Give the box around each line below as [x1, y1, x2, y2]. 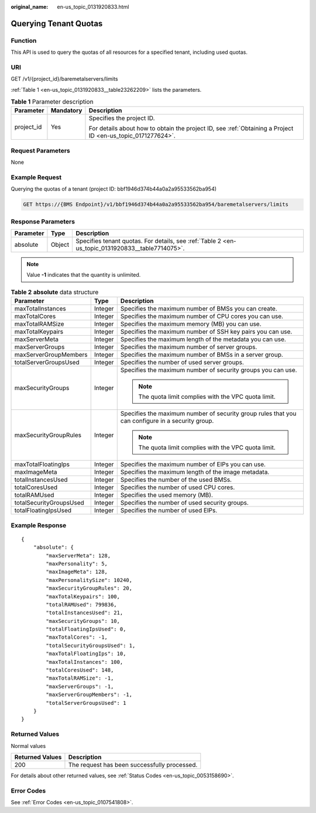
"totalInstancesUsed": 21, [46, 609, 123, 616]
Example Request [11, 173, 61, 181]
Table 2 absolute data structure [11, 288, 99, 297]
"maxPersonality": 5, [46, 560, 108, 567]
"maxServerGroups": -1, [46, 683, 114, 690]
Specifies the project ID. [88, 114, 155, 122]
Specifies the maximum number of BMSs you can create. [120, 305, 277, 313]
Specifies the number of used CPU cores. [120, 483, 235, 491]
